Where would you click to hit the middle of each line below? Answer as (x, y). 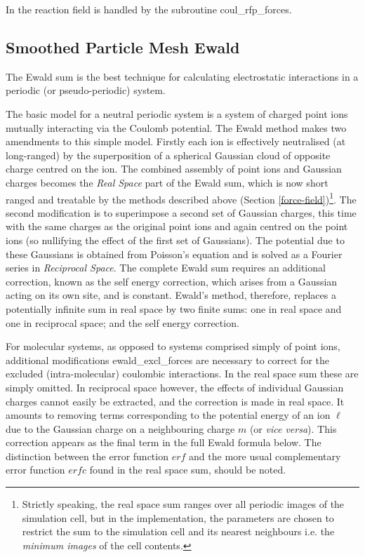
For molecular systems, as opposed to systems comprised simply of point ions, (173, 346)
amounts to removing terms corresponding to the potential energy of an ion (168, 415)
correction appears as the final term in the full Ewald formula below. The (164, 442)
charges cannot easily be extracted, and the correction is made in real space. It (175, 401)
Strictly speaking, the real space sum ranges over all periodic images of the (183, 504)
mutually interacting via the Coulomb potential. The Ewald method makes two (176, 127)
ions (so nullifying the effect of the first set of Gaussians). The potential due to (175, 240)
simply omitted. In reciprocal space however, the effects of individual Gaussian (175, 387)
